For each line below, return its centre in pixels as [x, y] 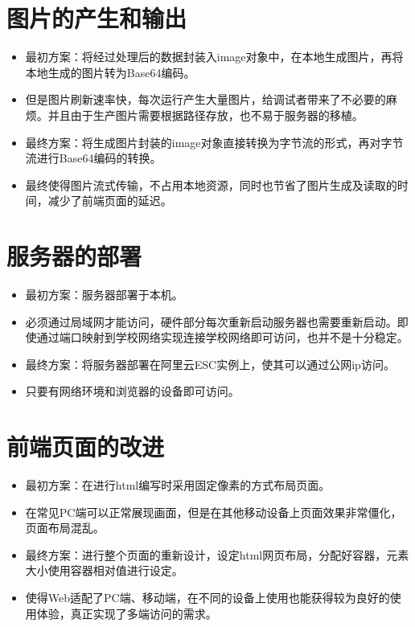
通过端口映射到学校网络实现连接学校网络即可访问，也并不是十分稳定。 [222, 337]
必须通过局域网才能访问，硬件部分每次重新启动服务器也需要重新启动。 [211, 321]
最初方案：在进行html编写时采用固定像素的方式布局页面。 [178, 485]
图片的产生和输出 [97, 18]
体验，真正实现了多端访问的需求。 [127, 613]
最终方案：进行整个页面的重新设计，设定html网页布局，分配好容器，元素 [217, 554]
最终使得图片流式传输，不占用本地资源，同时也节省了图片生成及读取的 [211, 184]
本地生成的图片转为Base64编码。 [110, 72]
